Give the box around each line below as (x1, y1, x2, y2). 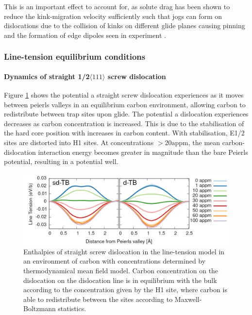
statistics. (58, 303, 86, 314)
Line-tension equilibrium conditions (4, 50, 146, 63)
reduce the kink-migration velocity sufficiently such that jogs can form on (4, 11, 222, 21)
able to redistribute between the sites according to (23, 294, 173, 304)
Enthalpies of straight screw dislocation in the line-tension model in (23, 246, 225, 256)
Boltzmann (23, 303, 56, 314)
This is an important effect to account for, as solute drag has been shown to (4, 1, 230, 11)
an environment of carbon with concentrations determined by (23, 256, 206, 266)
